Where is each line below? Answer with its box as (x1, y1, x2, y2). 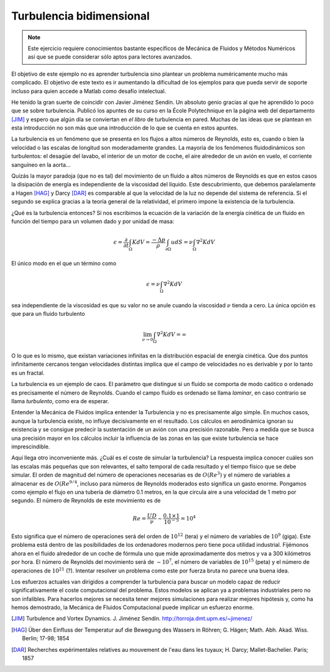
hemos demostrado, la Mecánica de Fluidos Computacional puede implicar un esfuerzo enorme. (11, 604, 254, 611)
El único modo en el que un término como (11, 260, 117, 267)
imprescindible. (11, 443, 50, 450)
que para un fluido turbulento (11, 310, 86, 318)
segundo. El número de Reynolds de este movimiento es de (11, 497, 161, 504)
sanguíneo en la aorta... (11, 161, 71, 168)
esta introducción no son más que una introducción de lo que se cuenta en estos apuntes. (11, 124, 238, 131)
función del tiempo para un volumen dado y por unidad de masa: (11, 217, 174, 225)
